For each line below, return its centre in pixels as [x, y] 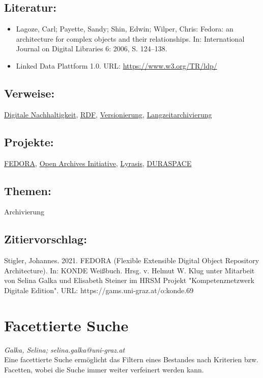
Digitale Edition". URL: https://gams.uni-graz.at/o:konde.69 [99, 290]
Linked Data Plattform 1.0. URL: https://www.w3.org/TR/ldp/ [116, 65]
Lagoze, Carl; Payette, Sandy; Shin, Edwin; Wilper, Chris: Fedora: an [125, 29]
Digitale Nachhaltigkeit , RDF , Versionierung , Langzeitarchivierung [108, 114]
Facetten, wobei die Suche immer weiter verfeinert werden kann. [104, 369]
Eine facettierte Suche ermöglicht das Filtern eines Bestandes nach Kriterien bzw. [131, 359]
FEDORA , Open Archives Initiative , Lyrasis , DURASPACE [98, 163]
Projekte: [29, 141]
